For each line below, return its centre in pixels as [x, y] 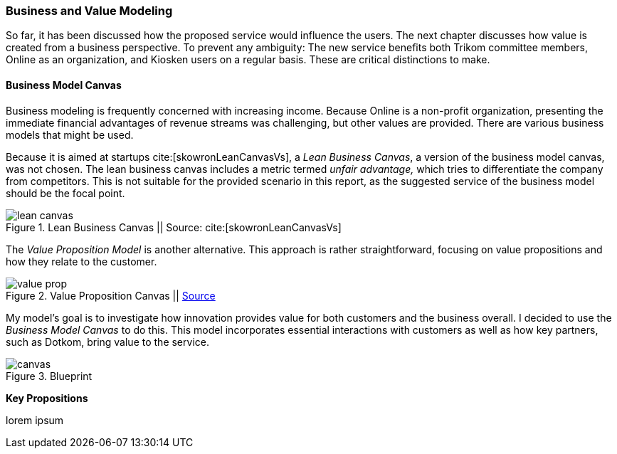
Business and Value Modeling [89, 11]
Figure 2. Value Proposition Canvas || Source [111, 295]
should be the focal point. [65, 193]
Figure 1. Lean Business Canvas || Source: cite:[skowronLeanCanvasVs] [174, 227]
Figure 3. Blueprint [49, 376]
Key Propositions [47, 398]
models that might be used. [70, 134]
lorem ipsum [35, 420]
